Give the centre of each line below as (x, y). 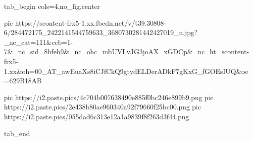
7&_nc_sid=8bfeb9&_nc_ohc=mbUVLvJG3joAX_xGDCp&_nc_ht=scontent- (126, 52)
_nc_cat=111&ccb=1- (39, 42)
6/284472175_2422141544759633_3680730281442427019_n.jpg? (101, 32)
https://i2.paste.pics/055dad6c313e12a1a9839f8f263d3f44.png (97, 116)
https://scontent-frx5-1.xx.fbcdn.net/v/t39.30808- (91, 22)
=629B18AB (23, 81)
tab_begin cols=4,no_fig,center (52, 6)
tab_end (17, 133)
